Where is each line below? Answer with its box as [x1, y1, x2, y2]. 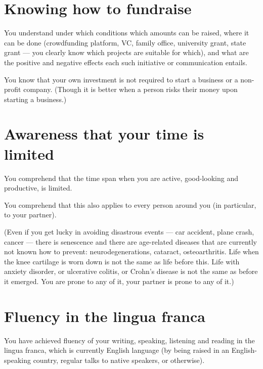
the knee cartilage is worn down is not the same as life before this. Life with [4, 256, 240, 266]
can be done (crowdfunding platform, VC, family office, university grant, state [4, 37, 246, 48]
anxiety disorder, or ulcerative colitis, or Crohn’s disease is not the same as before [4, 266, 258, 276]
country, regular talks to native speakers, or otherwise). [33, 354, 205, 365]
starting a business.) [4, 94, 67, 104]
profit [4, 84, 21, 95]
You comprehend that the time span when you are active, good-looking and [4, 172, 238, 183]
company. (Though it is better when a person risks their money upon [23, 84, 238, 95]
